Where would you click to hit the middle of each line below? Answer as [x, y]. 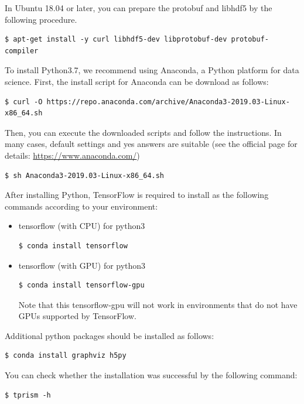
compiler [22, 51]
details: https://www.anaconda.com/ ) [72, 155]
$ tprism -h [28, 395]
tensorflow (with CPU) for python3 [82, 226]
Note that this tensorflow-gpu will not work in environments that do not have [158, 304]
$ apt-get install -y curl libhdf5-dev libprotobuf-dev [116, 40]
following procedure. [41, 19]
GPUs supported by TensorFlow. [77, 316]
